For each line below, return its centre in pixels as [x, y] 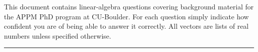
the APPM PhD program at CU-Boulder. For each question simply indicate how [127, 16]
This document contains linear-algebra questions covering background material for [129, 6]
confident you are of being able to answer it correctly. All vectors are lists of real [126, 26]
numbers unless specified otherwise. [58, 35]
